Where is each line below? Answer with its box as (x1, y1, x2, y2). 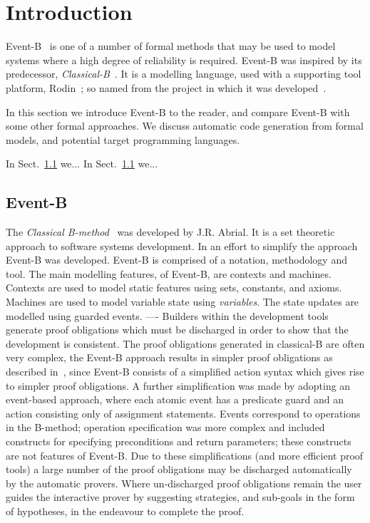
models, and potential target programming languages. (6, 132, 240, 147)
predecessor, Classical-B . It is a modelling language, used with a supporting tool (6, 66, 361, 81)
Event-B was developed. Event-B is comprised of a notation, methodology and (6, 252, 347, 267)
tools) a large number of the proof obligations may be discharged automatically (6, 462, 352, 477)
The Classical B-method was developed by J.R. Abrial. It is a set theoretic (6, 224, 335, 239)
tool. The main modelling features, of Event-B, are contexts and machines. (6, 266, 332, 281)
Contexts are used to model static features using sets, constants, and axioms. (6, 280, 342, 295)
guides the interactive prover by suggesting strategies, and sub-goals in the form (6, 490, 355, 504)
